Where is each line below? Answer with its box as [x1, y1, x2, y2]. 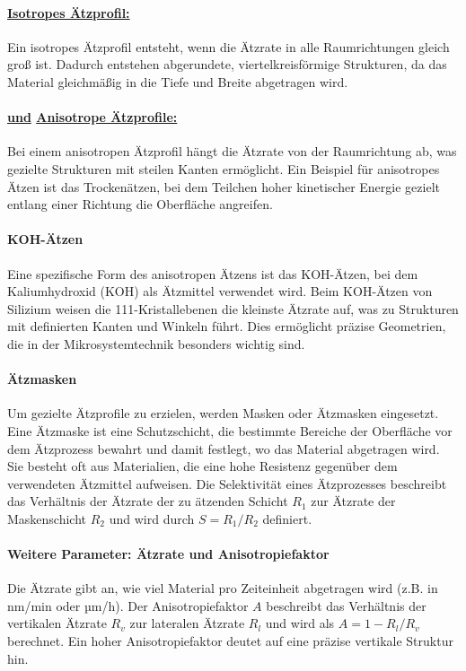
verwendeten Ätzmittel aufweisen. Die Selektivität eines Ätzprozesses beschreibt [7, 474, 447, 492]
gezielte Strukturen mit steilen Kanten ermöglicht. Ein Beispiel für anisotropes [7, 159, 440, 178]
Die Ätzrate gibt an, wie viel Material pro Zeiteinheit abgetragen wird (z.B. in [7, 579, 438, 597]
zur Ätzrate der [311, 492, 396, 510]
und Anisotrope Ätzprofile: [7, 108, 178, 126]
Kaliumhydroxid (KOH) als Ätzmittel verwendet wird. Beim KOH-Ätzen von [7, 282, 433, 301]
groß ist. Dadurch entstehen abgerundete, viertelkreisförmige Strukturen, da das [7, 55, 447, 74]
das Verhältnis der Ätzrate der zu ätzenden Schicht [7, 492, 288, 510]
